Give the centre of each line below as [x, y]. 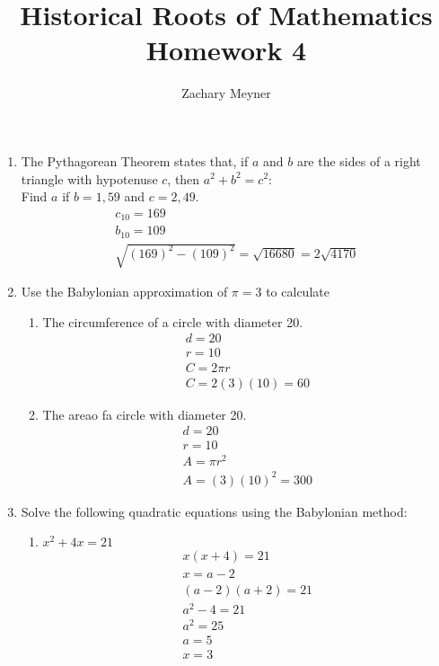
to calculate [298, 292]
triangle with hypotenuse [89, 178]
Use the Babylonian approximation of [124, 292]
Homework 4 [226, 50]
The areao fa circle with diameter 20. [145, 414]
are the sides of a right [359, 160]
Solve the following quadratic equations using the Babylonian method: [214, 511]
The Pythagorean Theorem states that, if [135, 160]
